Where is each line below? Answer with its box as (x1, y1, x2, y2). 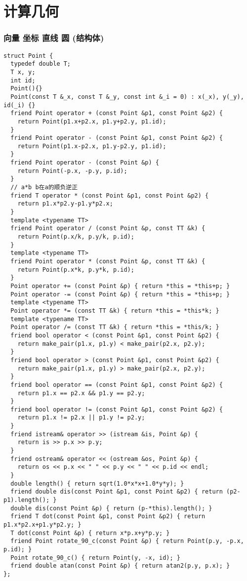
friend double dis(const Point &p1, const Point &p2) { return (10, 488, 223, 496)
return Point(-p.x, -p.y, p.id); (17, 167, 127, 174)
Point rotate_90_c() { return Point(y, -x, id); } (10, 554, 180, 561)
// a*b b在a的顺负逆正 (10, 184, 78, 191)
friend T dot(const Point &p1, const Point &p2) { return (10, 513, 206, 520)
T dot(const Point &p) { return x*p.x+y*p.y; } (10, 529, 170, 537)
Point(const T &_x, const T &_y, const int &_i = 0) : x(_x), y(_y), (10, 93, 244, 100)
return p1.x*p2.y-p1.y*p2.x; (17, 200, 113, 207)
